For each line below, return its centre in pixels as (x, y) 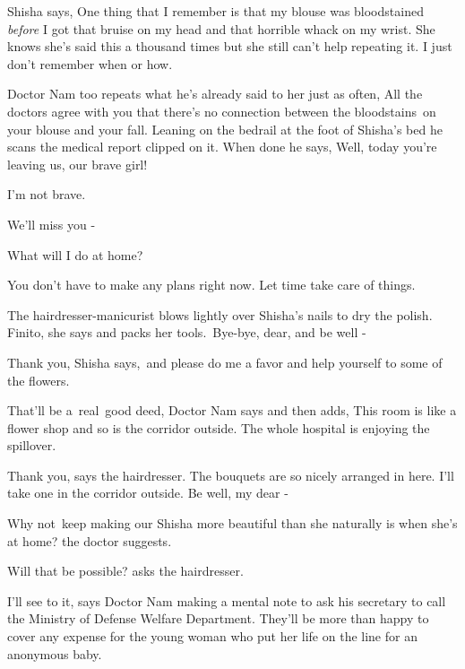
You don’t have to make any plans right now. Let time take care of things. (211, 285)
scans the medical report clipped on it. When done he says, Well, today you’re (222, 147)
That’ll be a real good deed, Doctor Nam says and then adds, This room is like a (232, 410)
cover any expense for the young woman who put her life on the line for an (212, 636)
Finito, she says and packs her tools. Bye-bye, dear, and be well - (187, 332)
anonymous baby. (55, 653)
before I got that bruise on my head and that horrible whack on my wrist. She (221, 28)
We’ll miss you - (52, 224)
